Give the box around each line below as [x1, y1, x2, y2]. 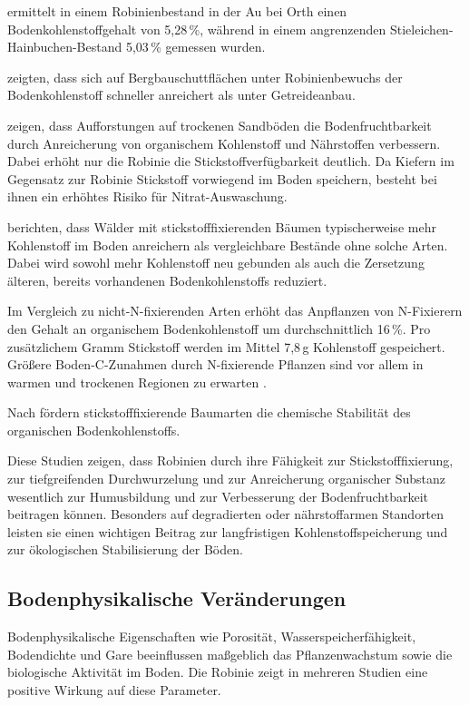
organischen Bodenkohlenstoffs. [7, 420, 181, 439]
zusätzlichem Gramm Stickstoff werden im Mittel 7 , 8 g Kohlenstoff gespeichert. [7, 337, 445, 356]
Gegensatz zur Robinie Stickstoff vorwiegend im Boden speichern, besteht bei [7, 169, 437, 188]
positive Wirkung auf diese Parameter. [7, 681, 221, 700]
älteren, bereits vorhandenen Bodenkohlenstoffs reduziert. [7, 270, 327, 289]
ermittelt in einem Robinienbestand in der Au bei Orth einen [7, 2, 347, 20]
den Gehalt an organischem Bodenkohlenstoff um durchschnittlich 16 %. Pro [7, 318, 431, 338]
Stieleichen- [389, 19, 454, 38]
